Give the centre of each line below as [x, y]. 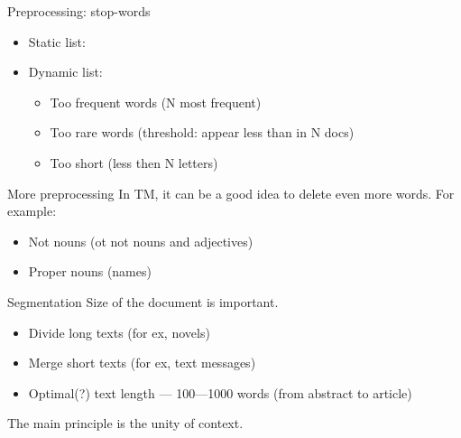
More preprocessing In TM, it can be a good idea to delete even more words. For [231, 193]
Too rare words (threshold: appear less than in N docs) [202, 132]
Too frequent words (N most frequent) [156, 102]
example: [32, 211]
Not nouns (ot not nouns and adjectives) [141, 241]
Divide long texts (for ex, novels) [119, 332]
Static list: [57, 41]
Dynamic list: [65, 72]
